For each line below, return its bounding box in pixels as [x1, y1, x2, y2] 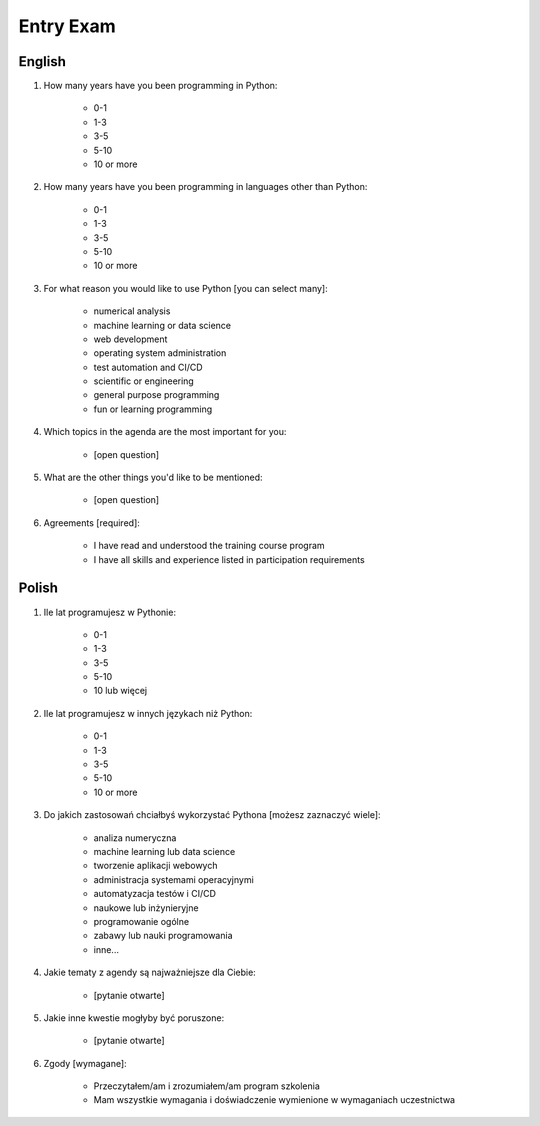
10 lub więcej [93, 685, 148, 697]
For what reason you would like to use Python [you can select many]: [43, 282, 329, 294]
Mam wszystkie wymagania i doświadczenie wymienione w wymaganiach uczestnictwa [93, 1094, 455, 1106]
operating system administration [93, 347, 227, 359]
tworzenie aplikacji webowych [93, 860, 218, 872]
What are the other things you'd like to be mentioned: [43, 471, 264, 484]
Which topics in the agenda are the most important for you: [43, 426, 287, 438]
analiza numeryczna [93, 831, 177, 844]
